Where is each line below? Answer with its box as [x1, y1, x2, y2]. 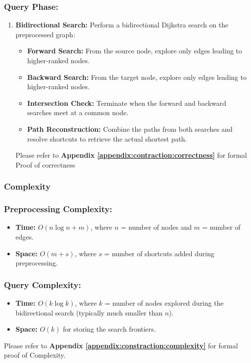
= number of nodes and [121, 222, 192, 232]
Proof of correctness [15, 159, 75, 169]
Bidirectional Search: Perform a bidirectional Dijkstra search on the [15, 20, 228, 30]
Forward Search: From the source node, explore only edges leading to [27, 46, 242, 56]
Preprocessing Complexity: [4, 203, 112, 215]
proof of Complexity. [4, 350, 66, 360]
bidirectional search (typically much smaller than [15, 307, 163, 317]
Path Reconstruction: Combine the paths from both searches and [27, 123, 233, 134]
